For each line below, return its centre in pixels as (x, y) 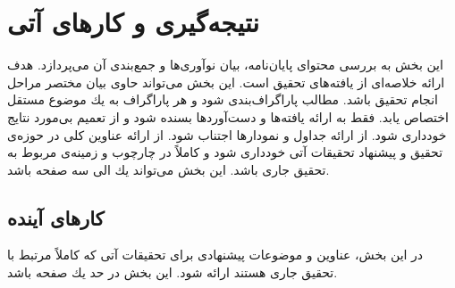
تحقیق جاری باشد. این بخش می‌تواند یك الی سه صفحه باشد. (169, 169)
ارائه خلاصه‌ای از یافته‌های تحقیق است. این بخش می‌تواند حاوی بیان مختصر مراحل (226, 82)
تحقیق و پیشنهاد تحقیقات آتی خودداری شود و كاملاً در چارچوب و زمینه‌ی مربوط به (225, 152)
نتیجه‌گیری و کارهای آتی (134, 22)
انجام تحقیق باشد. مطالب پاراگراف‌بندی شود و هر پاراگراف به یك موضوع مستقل (223, 99)
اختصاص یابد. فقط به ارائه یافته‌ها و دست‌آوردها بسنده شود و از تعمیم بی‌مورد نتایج (228, 116)
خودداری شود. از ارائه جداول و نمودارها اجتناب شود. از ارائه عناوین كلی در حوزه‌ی (227, 134)
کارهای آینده (56, 217)
